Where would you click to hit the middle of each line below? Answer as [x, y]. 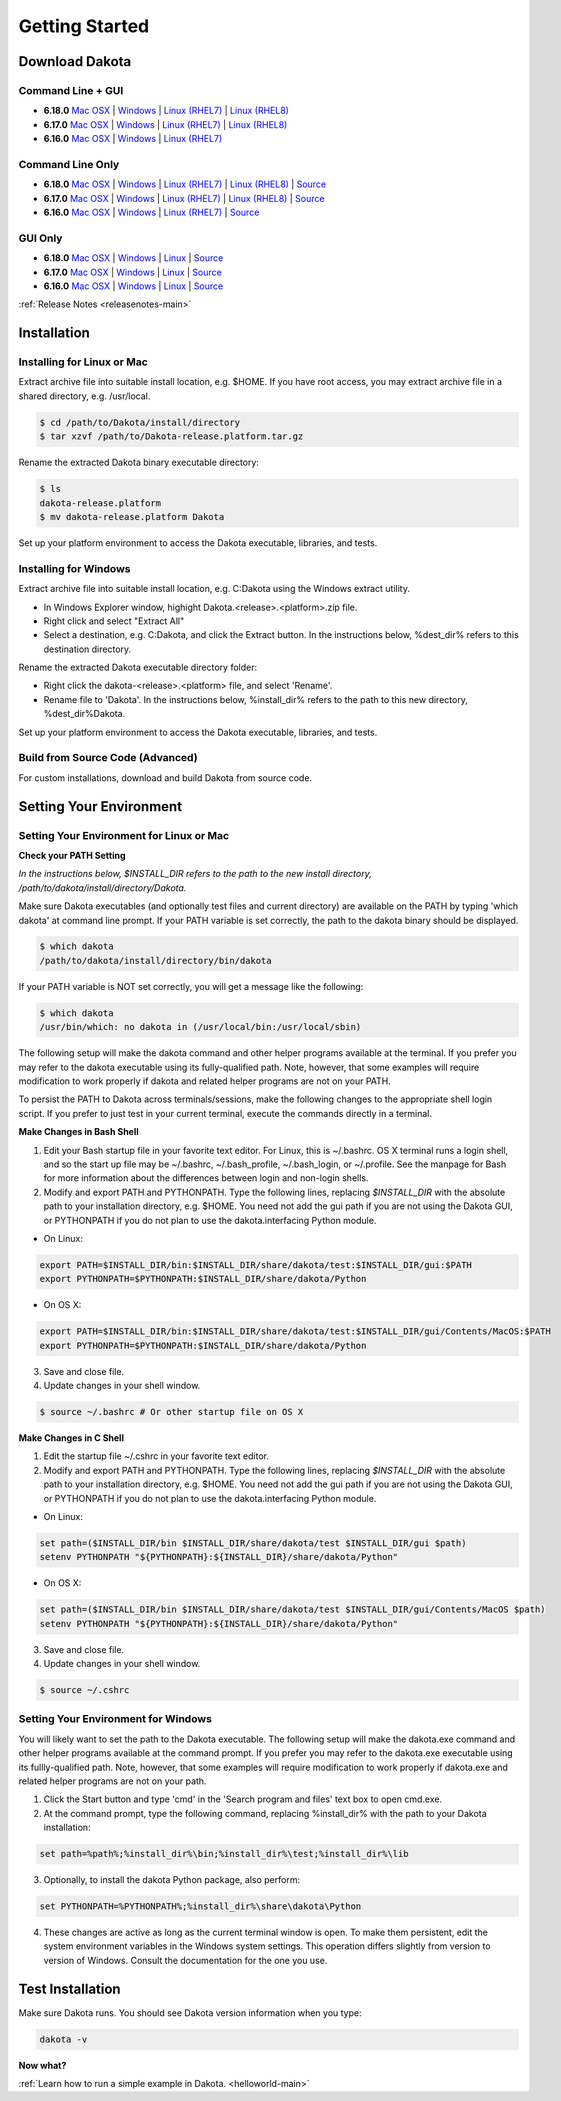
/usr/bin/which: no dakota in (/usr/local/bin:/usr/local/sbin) [200, 1027]
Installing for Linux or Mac [83, 362]
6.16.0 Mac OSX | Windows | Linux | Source [133, 286]
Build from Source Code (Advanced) [108, 758]
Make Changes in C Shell [71, 1437]
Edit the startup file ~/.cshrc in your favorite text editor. [156, 1456]
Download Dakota [75, 61]
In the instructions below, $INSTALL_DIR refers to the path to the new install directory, [195, 874]
